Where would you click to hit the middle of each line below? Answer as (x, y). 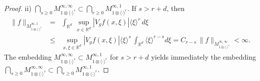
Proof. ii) (18, 8)
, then (176, 8)
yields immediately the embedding (203, 56)
